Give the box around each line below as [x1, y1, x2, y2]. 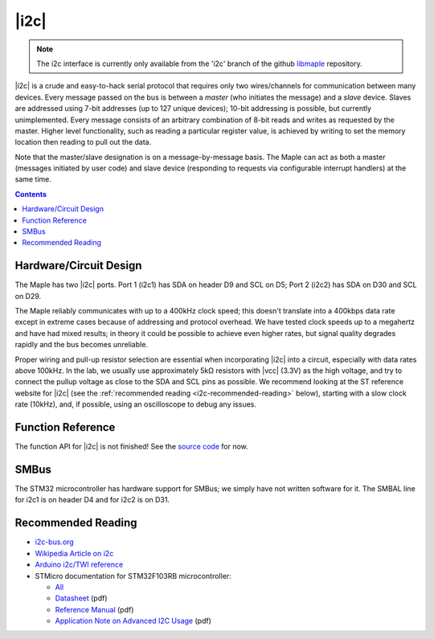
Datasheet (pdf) [55, 593, 108, 603]
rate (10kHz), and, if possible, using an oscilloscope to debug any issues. [14, 399, 256, 409]
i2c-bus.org [35, 537, 74, 547]
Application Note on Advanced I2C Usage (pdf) [55, 616, 212, 626]
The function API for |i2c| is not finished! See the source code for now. [14, 442, 248, 452]
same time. [14, 174, 52, 184]
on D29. [14, 291, 42, 301]
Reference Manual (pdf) [55, 604, 134, 614]
